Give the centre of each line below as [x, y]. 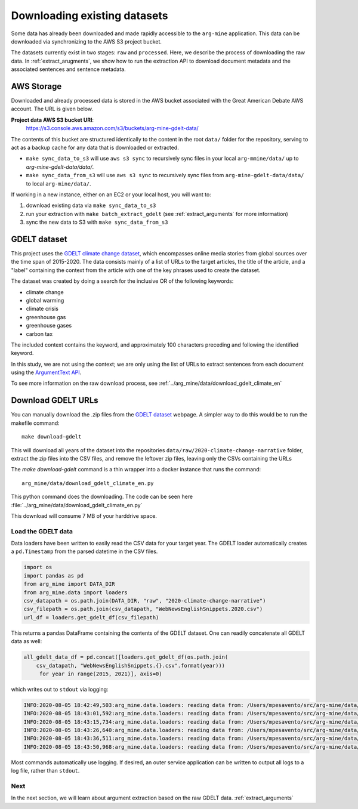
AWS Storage [36, 86]
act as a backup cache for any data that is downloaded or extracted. [95, 147]
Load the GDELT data [42, 531]
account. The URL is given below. [52, 109]
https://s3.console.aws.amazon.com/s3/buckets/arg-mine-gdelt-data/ [112, 128]
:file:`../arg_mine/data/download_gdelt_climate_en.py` [77, 505]
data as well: [27, 641]
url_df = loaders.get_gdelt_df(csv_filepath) [91, 617]
